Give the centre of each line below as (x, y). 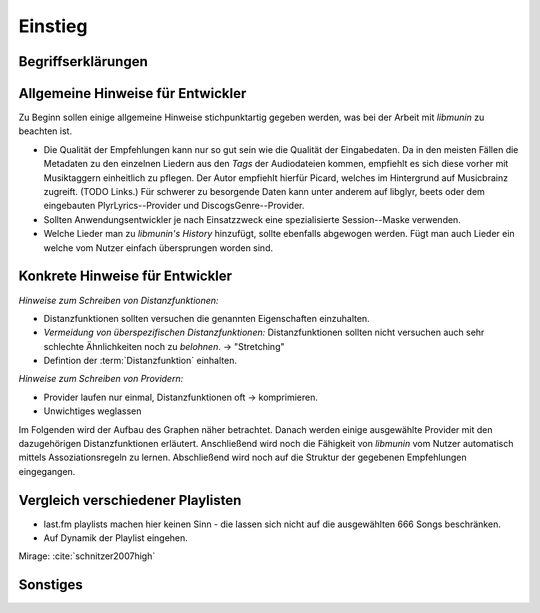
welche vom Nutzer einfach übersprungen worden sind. (158, 247)
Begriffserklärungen (83, 61)
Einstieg (53, 26)
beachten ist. (45, 131)
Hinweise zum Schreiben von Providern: (101, 379)
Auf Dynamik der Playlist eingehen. (116, 538)
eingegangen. (47, 471)
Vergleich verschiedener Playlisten (130, 500)
